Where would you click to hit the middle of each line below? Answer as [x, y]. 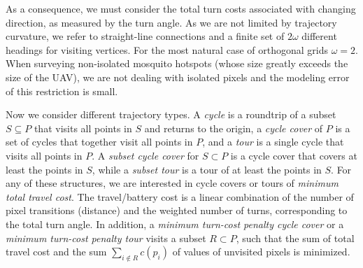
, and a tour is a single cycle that [273, 142]
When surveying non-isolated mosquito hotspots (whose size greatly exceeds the [177, 63]
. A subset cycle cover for [145, 155]
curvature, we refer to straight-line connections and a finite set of [145, 36]
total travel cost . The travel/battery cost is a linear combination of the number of [180, 196]
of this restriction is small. [62, 91]
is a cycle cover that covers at [294, 155]
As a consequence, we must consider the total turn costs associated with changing [181, 8]
